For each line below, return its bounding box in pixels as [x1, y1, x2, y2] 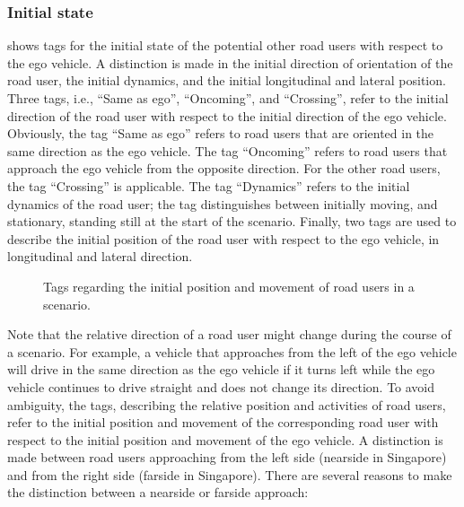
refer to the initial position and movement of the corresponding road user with [7, 413, 439, 432]
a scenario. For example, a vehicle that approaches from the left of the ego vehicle [7, 342, 457, 361]
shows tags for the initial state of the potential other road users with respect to [7, 36, 443, 55]
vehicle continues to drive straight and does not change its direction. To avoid [7, 377, 435, 396]
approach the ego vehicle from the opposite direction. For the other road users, [7, 159, 441, 178]
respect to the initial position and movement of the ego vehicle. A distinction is [7, 430, 443, 449]
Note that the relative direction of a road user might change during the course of [7, 325, 451, 344]
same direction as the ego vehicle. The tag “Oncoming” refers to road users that [7, 141, 448, 160]
